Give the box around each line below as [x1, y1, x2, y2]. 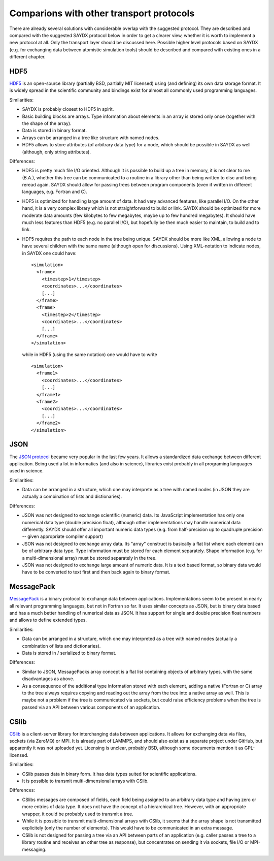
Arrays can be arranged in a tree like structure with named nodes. [22, 135, 160, 141]
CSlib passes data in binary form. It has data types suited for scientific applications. [22, 771, 197, 777]
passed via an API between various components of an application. [22, 704, 161, 710]
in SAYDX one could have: [22, 250, 77, 256]
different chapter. [9, 54, 46, 60]
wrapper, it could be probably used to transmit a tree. [22, 811, 134, 817]
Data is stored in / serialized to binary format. [22, 650, 117, 656]
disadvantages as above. [22, 676, 75, 682]
